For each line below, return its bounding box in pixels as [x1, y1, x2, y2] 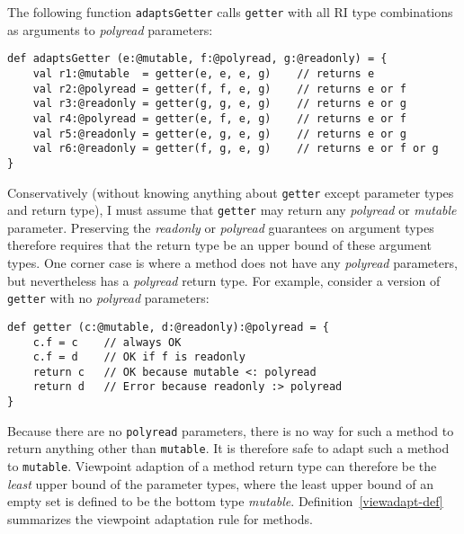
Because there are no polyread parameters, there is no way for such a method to [7, 421, 454, 440]
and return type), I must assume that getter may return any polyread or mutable [7, 200, 457, 219]
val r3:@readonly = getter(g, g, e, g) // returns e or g [32, 97, 406, 111]
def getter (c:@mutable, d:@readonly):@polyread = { [7, 320, 329, 334]
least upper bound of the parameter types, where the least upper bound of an [7, 474, 434, 493]
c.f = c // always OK [32, 335, 182, 349]
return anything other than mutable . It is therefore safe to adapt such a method [7, 439, 450, 458]
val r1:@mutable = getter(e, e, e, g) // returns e [32, 67, 375, 80]
